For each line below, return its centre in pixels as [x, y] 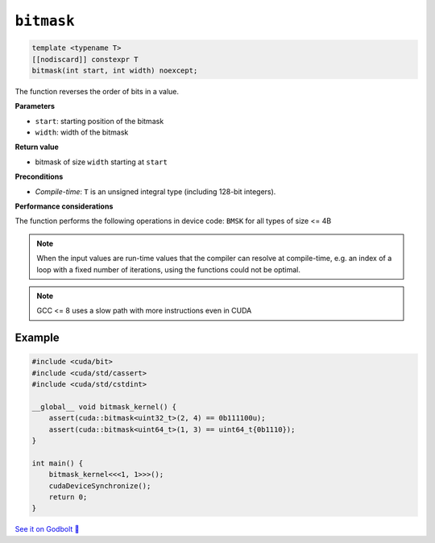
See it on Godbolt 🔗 [47, 529]
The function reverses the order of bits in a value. [97, 91]
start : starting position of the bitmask [99, 121]
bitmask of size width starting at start [101, 162]
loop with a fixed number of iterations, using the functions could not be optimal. [169, 269]
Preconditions [39, 176]
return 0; [68, 497]
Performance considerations [64, 206]
